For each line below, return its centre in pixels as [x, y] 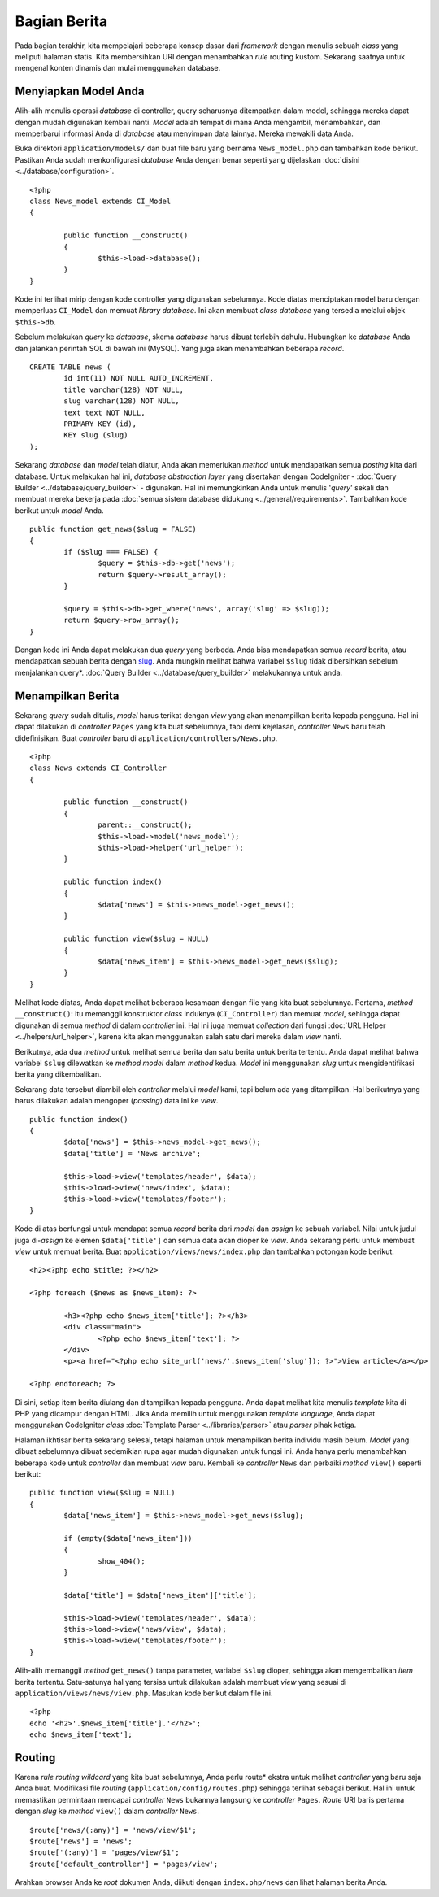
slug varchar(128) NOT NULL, [122, 401]
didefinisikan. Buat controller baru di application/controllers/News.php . [146, 738]
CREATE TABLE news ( [70, 367]
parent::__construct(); [145, 825]
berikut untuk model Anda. [60, 510]
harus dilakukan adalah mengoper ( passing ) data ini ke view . [117, 1101]
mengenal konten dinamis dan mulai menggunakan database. [118, 68]
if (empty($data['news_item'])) [128, 1538]
